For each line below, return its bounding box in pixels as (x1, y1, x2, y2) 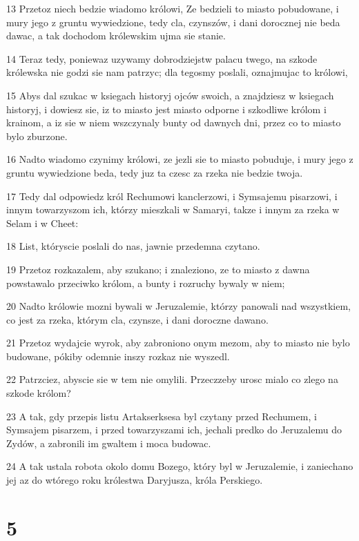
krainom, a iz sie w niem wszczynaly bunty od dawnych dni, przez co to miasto (6, 115, 341, 130)
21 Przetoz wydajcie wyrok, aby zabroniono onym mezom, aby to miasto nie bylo (6, 335, 350, 350)
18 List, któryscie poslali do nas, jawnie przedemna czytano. (6, 239, 260, 253)
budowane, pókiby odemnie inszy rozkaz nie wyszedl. (6, 348, 230, 363)
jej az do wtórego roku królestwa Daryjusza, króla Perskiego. (6, 473, 263, 487)
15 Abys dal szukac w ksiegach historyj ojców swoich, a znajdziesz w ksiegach (6, 88, 334, 102)
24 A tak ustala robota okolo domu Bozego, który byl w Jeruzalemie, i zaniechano (6, 459, 353, 473)
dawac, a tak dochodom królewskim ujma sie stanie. (6, 28, 226, 43)
